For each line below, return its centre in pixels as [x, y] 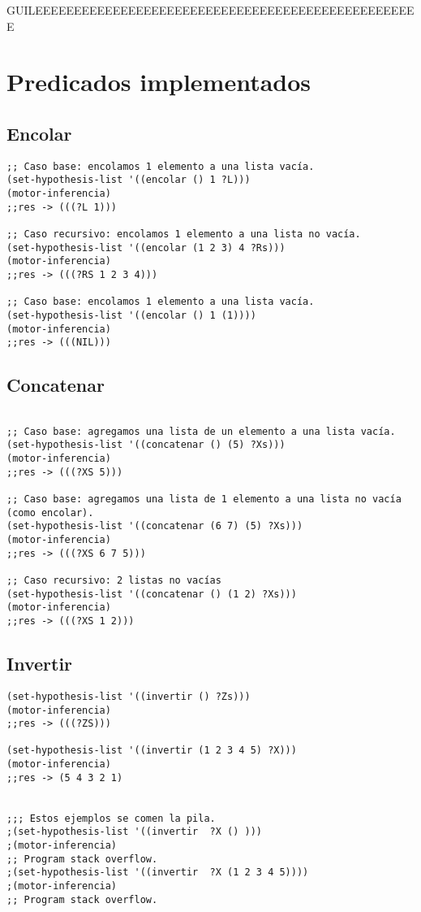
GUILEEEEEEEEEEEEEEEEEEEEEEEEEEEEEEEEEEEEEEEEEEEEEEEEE [210, 10]
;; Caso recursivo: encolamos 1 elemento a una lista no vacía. [184, 235]
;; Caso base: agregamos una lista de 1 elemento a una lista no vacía [204, 499]
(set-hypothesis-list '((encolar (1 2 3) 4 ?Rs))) [146, 248]
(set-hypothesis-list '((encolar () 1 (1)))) [131, 315]
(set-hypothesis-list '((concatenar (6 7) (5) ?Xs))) [155, 526]
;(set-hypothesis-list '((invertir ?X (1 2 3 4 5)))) [158, 873]
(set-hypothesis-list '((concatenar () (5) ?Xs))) [146, 445]
